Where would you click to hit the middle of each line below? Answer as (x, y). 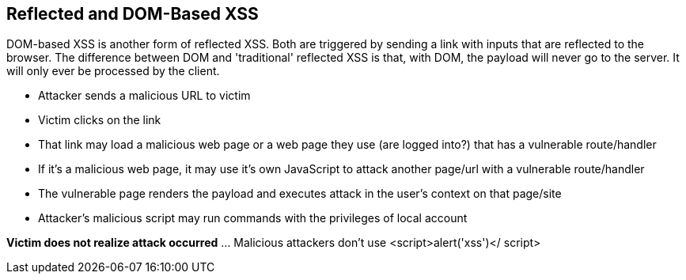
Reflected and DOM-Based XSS (133, 14)
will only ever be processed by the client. (113, 71)
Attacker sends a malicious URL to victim (144, 96)
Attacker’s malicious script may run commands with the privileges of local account (253, 218)
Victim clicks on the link (100, 120)
